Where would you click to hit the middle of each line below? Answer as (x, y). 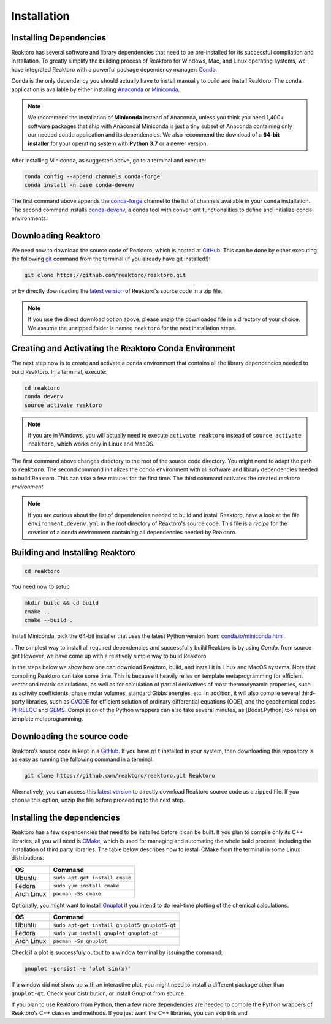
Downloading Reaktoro (56, 236)
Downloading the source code (70, 736)
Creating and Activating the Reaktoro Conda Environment (124, 348)
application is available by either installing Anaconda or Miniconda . (96, 89)
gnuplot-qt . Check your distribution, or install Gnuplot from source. (99, 993)
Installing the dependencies (66, 818)
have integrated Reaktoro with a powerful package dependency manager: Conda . (114, 69)
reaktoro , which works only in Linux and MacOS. (91, 444)
